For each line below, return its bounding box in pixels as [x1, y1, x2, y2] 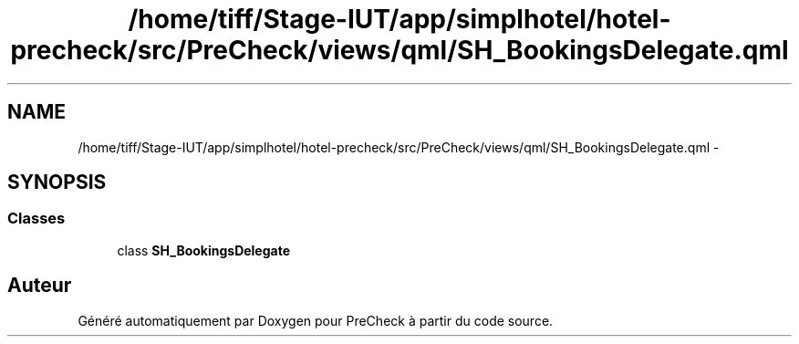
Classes [7, 209, 66, 228]
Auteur [7, 274, 72, 297]
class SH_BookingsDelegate [117, 242, 291, 258]
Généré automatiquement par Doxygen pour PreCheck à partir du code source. [78, 312, 554, 328]
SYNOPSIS [7, 171, 107, 194]
